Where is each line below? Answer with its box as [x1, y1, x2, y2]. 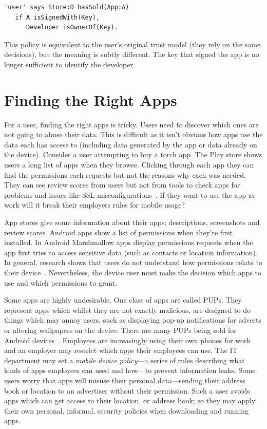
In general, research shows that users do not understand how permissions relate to [4, 257, 262, 268]
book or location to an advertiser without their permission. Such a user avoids [4, 385, 250, 396]
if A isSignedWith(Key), [15, 13, 100, 21]
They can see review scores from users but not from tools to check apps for [4, 179, 240, 190]
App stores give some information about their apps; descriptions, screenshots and [4, 217, 260, 228]
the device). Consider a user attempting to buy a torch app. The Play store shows [4, 149, 262, 160]
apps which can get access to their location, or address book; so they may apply [4, 395, 256, 406]
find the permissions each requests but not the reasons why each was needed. [4, 169, 246, 180]
